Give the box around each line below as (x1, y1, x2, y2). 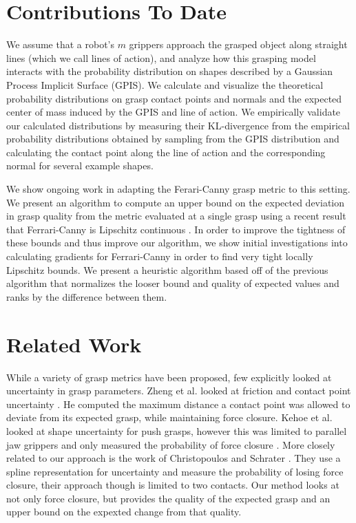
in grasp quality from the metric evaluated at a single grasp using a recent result (6, 209, 346, 223)
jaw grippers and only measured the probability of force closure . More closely (6, 437, 335, 451)
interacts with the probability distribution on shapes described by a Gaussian (6, 64, 333, 78)
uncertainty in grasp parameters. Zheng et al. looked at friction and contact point (6, 383, 351, 398)
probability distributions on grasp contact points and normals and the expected (6, 91, 342, 105)
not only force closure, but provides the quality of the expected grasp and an (6, 491, 331, 505)
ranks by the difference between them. (6, 289, 167, 303)
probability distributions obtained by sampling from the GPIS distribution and (6, 131, 339, 146)
